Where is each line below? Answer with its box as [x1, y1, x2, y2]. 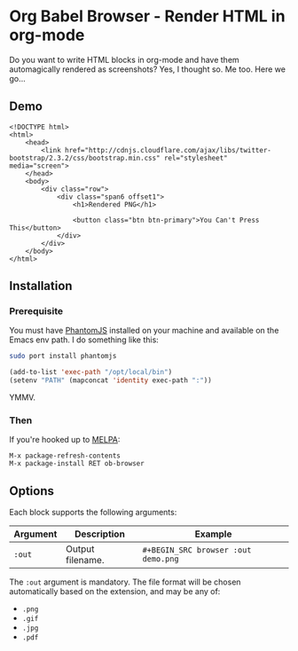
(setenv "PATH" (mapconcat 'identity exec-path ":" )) [9, 376, 213, 385]
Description [74, 528, 126, 540]
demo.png [142, 554, 179, 564]
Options [9, 483, 55, 498]
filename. [66, 554, 105, 567]
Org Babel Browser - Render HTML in [9, 6, 286, 27]
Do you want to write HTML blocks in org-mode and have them [9, 54, 239, 65]
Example [194, 528, 232, 540]
